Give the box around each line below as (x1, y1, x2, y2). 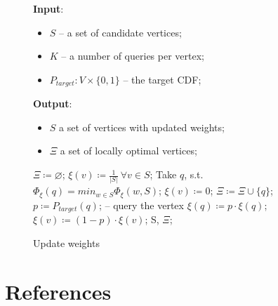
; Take (150, 167, 177, 182)
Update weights (33, 235, 100, 250)
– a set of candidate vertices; (59, 25, 182, 39)
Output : (33, 96, 72, 111)
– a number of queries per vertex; (61, 48, 204, 63)
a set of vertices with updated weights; (59, 119, 225, 134)
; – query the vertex (98, 197, 184, 212)
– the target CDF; (123, 72, 201, 86)
